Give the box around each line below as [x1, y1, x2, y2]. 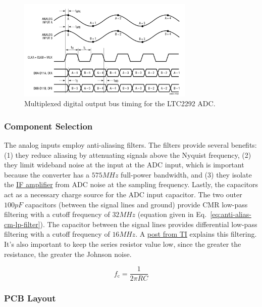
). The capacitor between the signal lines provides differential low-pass [40, 218, 257, 229]
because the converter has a [4, 169, 89, 180]
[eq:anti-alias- [210, 209, 251, 220]
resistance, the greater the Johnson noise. [4, 248, 132, 259]
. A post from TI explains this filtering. [135, 229, 257, 239]
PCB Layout [4, 292, 56, 304]
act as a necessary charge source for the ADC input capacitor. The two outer [4, 189, 242, 199]
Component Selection [4, 119, 93, 132]
